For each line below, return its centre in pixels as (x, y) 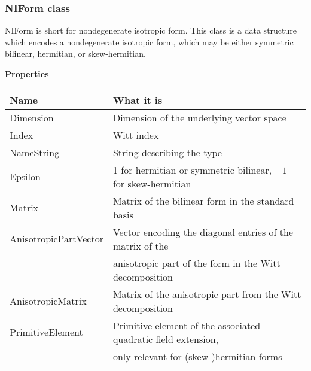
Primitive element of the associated (187, 325)
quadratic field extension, (166, 339)
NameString (35, 152)
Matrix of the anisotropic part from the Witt (207, 294)
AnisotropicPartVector (57, 239)
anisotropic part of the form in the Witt (196, 263)
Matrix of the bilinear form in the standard (203, 200)
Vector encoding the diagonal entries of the (203, 232)
